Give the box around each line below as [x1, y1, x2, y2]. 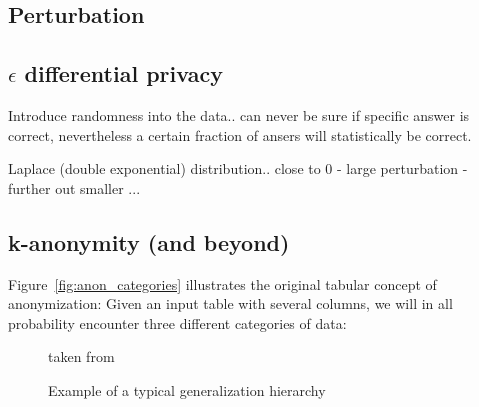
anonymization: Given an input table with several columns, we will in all [8, 293, 453, 314]
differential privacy [24, 58, 223, 89]
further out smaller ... [8, 177, 141, 198]
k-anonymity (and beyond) [8, 226, 290, 257]
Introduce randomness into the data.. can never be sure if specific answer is [8, 104, 470, 125]
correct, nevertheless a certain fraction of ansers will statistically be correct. [8, 124, 472, 145]
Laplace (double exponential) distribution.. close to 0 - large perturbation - [8, 158, 468, 179]
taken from [48, 346, 115, 367]
